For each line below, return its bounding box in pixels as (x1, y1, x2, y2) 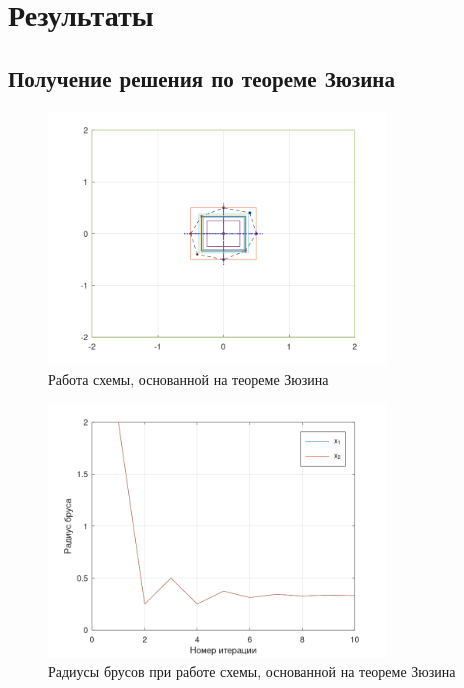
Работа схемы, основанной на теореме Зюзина (48, 368, 329, 389)
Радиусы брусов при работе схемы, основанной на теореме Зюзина (48, 661, 456, 682)
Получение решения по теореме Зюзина (8, 62, 395, 93)
